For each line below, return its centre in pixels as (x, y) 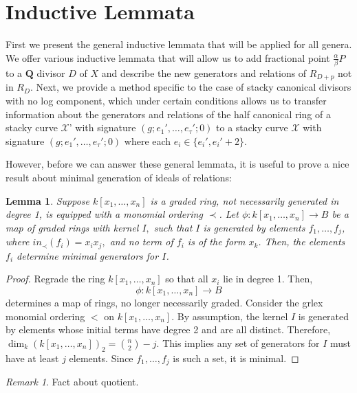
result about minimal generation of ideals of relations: (119, 178)
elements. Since (101, 358)
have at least (32, 358)
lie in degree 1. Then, (268, 279)
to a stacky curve (252, 127)
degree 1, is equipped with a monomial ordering (104, 214)
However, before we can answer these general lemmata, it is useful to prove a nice (177, 164)
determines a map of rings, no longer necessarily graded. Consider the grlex (164, 302)
